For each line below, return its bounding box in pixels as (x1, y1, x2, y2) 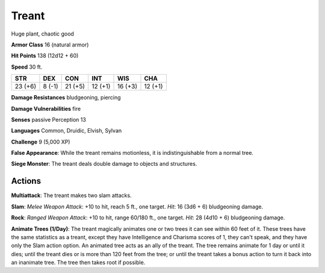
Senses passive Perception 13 (11, 116, 87, 123)
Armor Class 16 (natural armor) (11, 41, 89, 48)
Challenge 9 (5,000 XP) (11, 138, 70, 145)
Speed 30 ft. (11, 63, 43, 71)
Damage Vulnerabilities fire (11, 105, 81, 112)
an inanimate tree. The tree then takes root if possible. (11, 259, 146, 266)
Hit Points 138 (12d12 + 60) (11, 52, 79, 60)
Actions (11, 176, 42, 186)
